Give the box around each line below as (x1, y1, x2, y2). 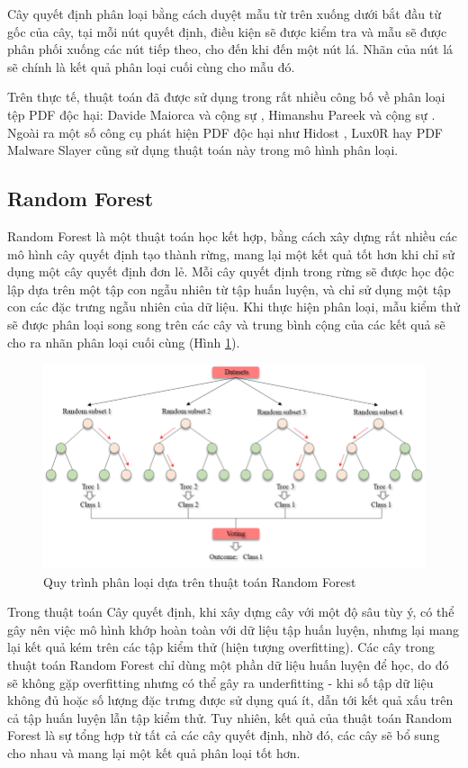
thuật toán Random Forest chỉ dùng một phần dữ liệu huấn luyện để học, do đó (7, 655, 449, 674)
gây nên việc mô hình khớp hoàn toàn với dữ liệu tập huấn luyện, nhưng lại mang (7, 619, 460, 638)
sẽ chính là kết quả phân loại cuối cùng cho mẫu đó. (7, 57, 295, 76)
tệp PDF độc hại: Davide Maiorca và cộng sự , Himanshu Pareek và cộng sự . (7, 104, 436, 123)
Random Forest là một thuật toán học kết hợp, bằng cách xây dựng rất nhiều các (7, 226, 457, 245)
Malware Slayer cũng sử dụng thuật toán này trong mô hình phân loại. (7, 140, 399, 159)
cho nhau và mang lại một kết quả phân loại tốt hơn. (7, 744, 301, 762)
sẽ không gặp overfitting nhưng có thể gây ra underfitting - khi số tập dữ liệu (7, 673, 434, 691)
